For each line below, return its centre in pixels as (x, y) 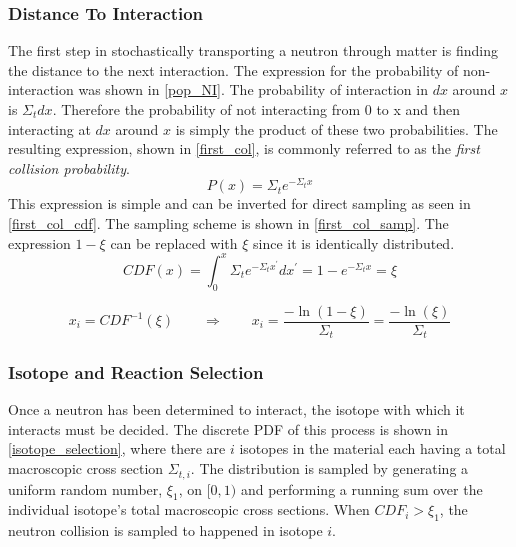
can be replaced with (174, 242)
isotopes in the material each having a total (372, 448)
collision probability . (69, 167)
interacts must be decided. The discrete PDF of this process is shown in (228, 428)
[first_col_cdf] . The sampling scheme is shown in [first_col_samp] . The (228, 223)
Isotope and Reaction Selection (136, 371)
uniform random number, (85, 488)
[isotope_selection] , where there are (117, 448)
